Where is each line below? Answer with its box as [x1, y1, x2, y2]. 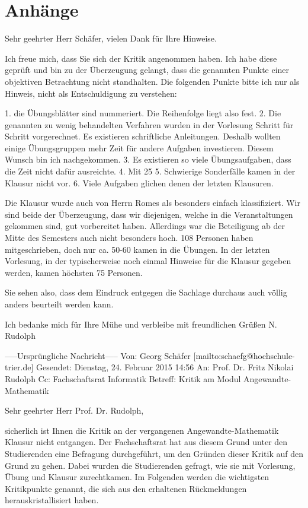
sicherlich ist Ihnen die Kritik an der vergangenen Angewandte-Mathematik [5, 424, 279, 436]
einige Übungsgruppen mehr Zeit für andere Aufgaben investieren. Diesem [5, 141, 274, 154]
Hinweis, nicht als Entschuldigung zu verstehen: [5, 87, 177, 99]
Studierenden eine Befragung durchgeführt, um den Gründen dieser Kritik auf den [5, 447, 303, 459]
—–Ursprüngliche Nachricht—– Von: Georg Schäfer [5, 349, 191, 361]
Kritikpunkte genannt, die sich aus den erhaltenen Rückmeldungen [5, 482, 247, 494]
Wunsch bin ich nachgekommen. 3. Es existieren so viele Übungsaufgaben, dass [5, 153, 291, 166]
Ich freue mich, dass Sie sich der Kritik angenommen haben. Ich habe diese [5, 52, 277, 64]
